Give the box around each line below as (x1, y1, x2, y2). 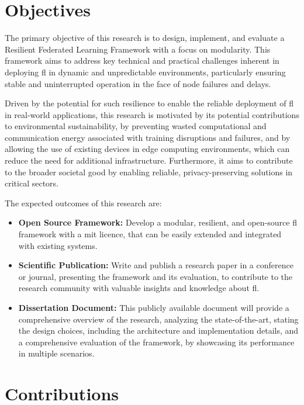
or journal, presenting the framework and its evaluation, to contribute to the (18, 270, 293, 282)
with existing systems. (18, 239, 98, 251)
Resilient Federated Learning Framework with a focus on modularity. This (5, 43, 271, 55)
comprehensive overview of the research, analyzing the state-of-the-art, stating (18, 313, 299, 325)
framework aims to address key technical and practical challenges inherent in (5, 54, 279, 67)
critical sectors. (5, 177, 58, 189)
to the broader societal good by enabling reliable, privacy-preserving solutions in (5, 165, 293, 178)
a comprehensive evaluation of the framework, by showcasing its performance (18, 335, 295, 348)
